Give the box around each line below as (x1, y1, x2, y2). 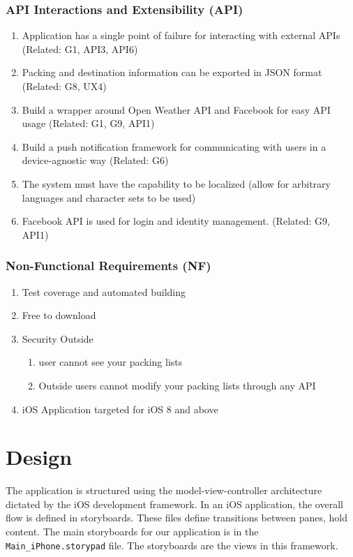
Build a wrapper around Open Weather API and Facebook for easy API (22, 102, 331, 117)
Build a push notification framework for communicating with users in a (22, 139, 326, 154)
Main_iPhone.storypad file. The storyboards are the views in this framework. (6, 537, 338, 552)
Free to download (22, 308, 96, 322)
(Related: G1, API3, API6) (22, 41, 138, 56)
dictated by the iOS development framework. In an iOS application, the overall (6, 496, 343, 511)
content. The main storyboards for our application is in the (6, 524, 259, 539)
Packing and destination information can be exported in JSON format (22, 65, 322, 80)
